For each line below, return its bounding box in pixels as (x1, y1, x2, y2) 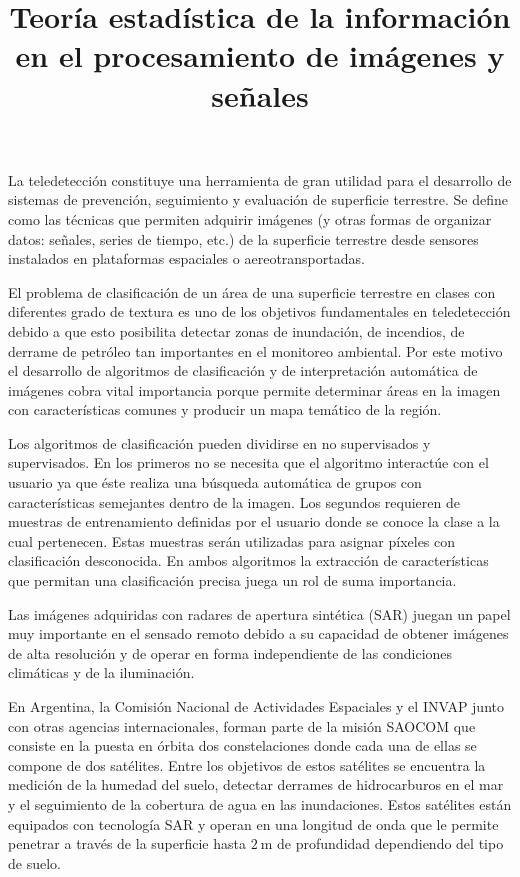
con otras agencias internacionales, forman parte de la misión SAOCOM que (8, 715, 476, 736)
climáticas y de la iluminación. (8, 662, 195, 683)
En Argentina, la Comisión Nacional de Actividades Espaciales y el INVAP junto (8, 696, 504, 716)
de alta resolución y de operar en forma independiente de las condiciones (8, 642, 453, 663)
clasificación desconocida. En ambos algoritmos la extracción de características (8, 550, 489, 571)
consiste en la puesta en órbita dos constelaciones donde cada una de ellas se (8, 735, 477, 756)
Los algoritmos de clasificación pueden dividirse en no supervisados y (8, 432, 431, 453)
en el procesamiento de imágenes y (15, 35, 505, 76)
